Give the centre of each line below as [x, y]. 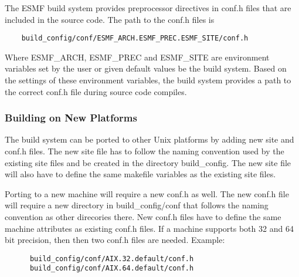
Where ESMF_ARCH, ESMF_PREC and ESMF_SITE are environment [137, 57]
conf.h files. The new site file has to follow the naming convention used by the [145, 151]
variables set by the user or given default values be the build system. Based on [146, 68]
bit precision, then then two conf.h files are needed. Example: [115, 240]
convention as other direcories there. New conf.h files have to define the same [143, 217]
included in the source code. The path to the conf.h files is [110, 19]
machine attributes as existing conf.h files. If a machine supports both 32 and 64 [149, 228]
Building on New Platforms [71, 118]
